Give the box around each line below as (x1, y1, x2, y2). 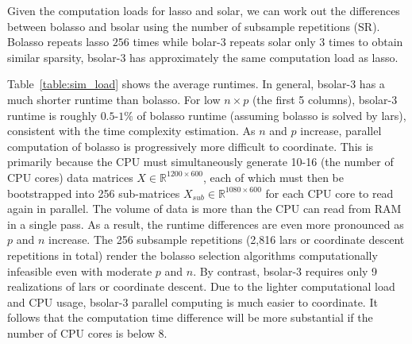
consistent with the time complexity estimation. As (7, 122, 256, 139)
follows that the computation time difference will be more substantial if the (7, 309, 373, 326)
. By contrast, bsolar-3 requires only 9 (193, 262, 378, 279)
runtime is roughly (7, 106, 97, 123)
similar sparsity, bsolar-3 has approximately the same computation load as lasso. (7, 48, 399, 65)
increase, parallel (300, 122, 382, 139)
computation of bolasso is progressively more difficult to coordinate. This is (7, 137, 374, 154)
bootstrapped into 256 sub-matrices (7, 184, 180, 201)
